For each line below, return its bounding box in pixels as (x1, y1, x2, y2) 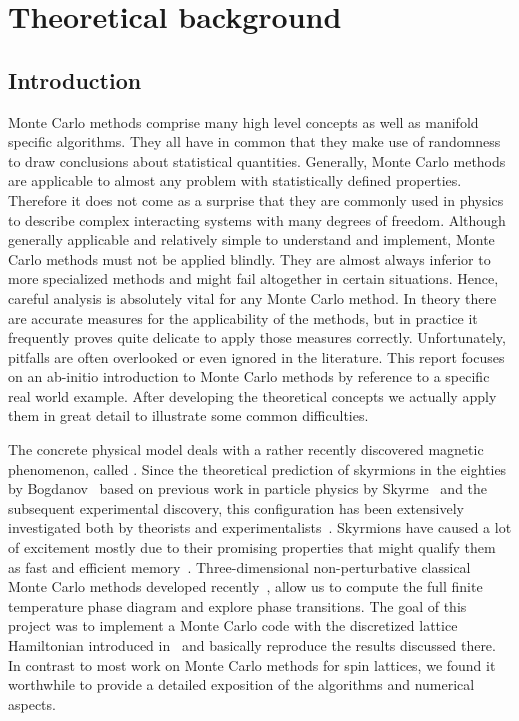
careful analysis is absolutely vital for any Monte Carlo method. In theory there (8, 287, 497, 308)
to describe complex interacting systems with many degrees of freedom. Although (8, 209, 506, 230)
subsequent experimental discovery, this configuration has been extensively (8, 497, 464, 518)
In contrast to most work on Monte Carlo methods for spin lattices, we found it (8, 654, 496, 675)
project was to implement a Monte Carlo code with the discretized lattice (8, 615, 458, 636)
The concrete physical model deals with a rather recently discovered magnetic (8, 439, 484, 460)
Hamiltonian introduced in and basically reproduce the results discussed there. (8, 635, 496, 656)
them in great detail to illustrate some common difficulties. (8, 405, 369, 426)
